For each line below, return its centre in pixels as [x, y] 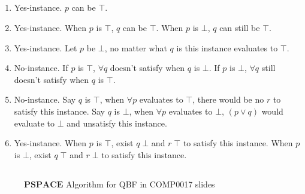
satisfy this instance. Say [59, 111]
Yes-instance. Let [46, 47]
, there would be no [228, 99]
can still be [240, 27]
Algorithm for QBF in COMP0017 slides [141, 184]
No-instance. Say [45, 99]
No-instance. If [41, 68]
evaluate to [34, 123]
